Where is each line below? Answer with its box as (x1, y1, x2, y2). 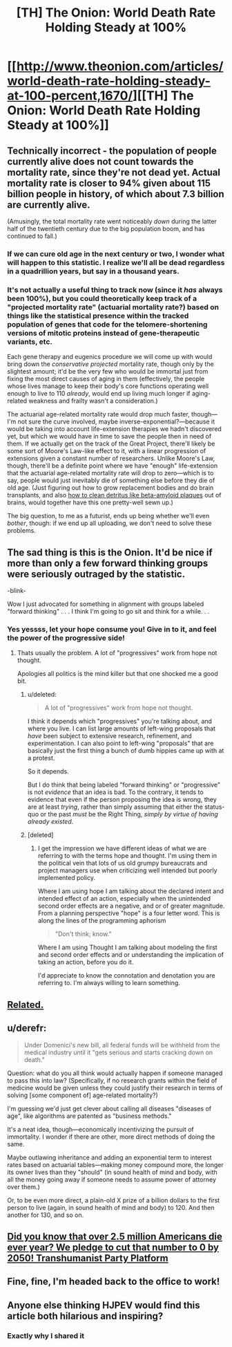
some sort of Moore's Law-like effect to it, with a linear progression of (7, 447, 206, 455)
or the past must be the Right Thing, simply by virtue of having (40, 810, 219, 818)
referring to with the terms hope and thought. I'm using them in (37, 852, 217, 860)
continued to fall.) (7, 232, 57, 240)
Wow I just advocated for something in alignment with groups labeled (7, 600, 204, 608)
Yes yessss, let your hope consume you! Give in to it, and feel (7, 624, 217, 634)
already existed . (27, 818, 74, 826)
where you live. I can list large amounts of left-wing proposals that (27, 724, 216, 733)
